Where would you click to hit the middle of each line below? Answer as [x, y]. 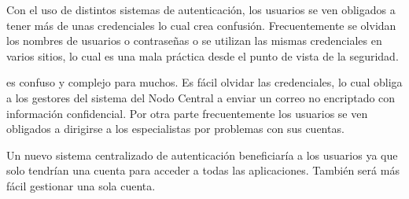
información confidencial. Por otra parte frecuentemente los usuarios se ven [187, 113]
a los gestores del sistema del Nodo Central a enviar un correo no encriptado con [201, 97]
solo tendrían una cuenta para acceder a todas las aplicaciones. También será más [203, 170]
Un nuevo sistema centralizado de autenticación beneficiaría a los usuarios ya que [202, 155]
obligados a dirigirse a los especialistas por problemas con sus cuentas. [175, 129]
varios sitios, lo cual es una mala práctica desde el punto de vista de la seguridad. [203, 55]
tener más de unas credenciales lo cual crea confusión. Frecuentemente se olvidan [201, 25]
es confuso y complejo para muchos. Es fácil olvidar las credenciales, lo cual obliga [204, 82]
